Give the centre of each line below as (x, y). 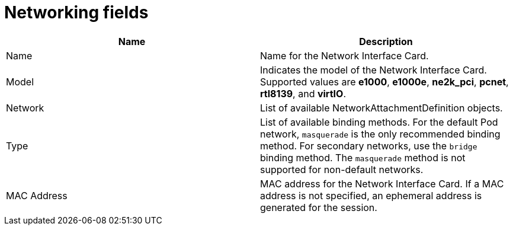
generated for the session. (319, 207)
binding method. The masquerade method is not (363, 157)
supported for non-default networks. (342, 169)
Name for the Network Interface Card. (344, 55)
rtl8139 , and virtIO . (303, 93)
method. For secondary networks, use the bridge (369, 146)
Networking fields (76, 12)
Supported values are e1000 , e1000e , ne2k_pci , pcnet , (384, 82)
